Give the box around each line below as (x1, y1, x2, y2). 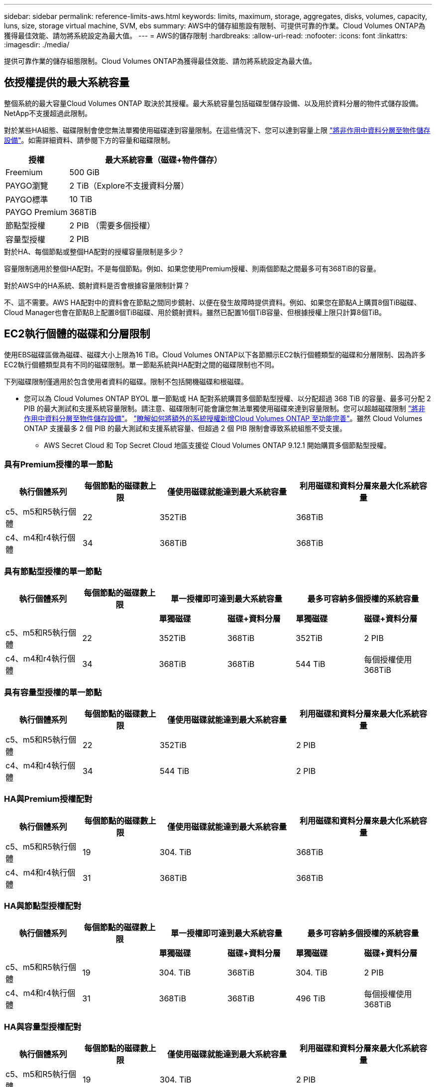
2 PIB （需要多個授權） (69, 220, 155, 230)
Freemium (5, 167, 43, 177)
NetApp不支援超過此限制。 (4, 109, 92, 117)
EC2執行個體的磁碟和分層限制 (4, 327, 150, 340)
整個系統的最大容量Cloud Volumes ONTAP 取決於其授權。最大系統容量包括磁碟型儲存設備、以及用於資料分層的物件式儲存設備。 (4, 99, 423, 108)
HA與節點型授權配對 (4, 901, 82, 911)
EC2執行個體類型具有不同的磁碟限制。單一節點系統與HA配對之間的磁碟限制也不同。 (4, 360, 279, 369)
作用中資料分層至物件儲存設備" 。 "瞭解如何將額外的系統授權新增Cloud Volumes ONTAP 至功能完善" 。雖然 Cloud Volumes (24, 414, 423, 423)
